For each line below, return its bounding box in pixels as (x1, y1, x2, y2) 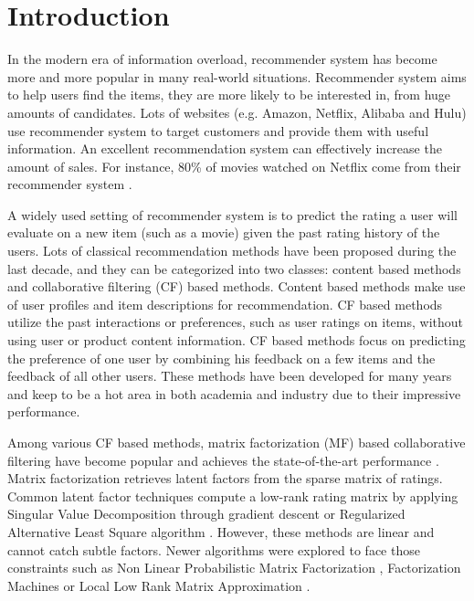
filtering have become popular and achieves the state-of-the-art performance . (7, 450, 439, 469)
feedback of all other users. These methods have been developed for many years (7, 366, 452, 385)
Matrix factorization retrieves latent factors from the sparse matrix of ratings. (7, 469, 443, 488)
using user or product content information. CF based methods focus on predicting (7, 331, 466, 350)
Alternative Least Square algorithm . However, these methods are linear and (7, 522, 435, 541)
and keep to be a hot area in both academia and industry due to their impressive (7, 384, 461, 403)
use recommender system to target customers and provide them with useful (7, 121, 429, 140)
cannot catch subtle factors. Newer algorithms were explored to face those (7, 540, 420, 559)
